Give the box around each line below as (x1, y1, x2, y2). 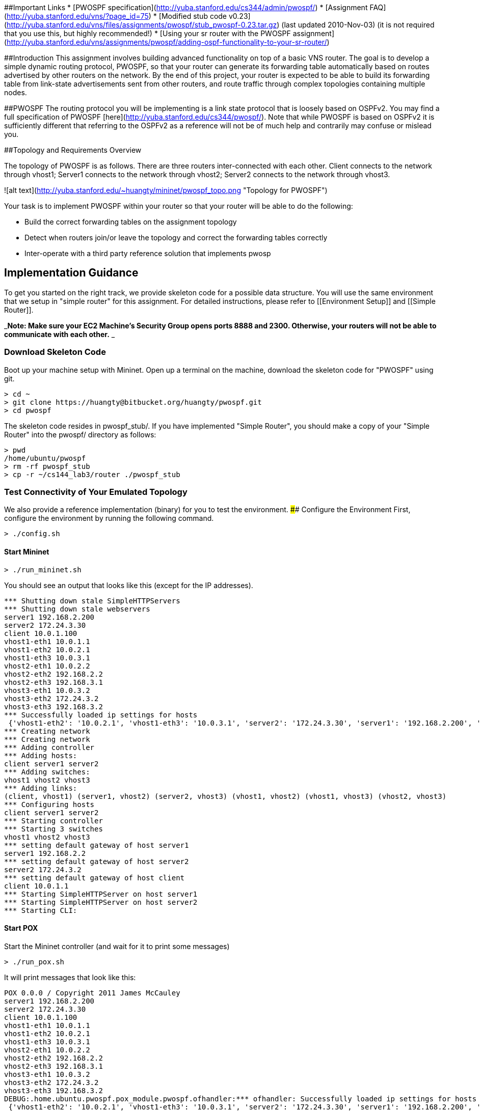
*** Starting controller (4, 816, 103, 825)
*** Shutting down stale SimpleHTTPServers (4, 596, 180, 605)
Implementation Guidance (4, 266, 139, 280)
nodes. (4, 88, 27, 97)
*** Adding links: (4, 784, 77, 792)
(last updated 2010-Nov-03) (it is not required (281, 20, 435, 29)
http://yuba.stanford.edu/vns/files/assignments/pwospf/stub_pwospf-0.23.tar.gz (7, 20, 277, 29)
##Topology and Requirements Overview (4, 146, 142, 154)
